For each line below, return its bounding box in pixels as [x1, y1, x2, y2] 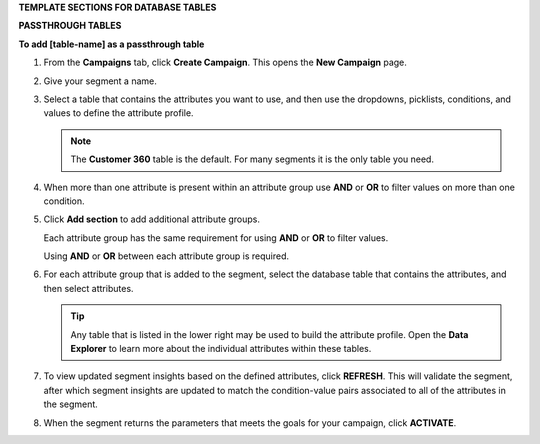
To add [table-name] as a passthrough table [18, 38, 205, 50]
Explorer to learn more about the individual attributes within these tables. [70, 343, 372, 355]
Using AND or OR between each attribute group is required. [43, 250, 290, 262]
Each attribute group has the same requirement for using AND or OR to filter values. [43, 231, 389, 244]
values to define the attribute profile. [43, 107, 194, 119]
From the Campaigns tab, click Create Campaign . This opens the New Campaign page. [43, 56, 407, 69]
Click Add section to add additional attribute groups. [43, 213, 260, 225]
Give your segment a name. [43, 75, 157, 87]
